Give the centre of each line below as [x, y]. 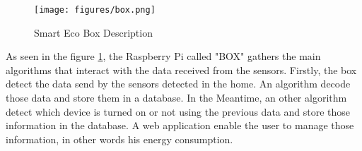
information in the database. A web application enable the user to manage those [180, 125]
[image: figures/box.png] [95, 10]
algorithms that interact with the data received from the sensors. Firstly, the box [181, 70]
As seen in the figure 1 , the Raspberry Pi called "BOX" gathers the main [163, 56]
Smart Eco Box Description [93, 32]
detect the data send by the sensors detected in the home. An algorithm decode [178, 84]
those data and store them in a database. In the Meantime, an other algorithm [176, 98]
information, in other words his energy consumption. [119, 139]
